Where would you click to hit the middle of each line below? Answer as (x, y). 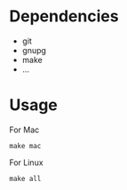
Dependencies (64, 16)
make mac (25, 146)
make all (25, 178)
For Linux (26, 162)
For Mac (24, 130)
